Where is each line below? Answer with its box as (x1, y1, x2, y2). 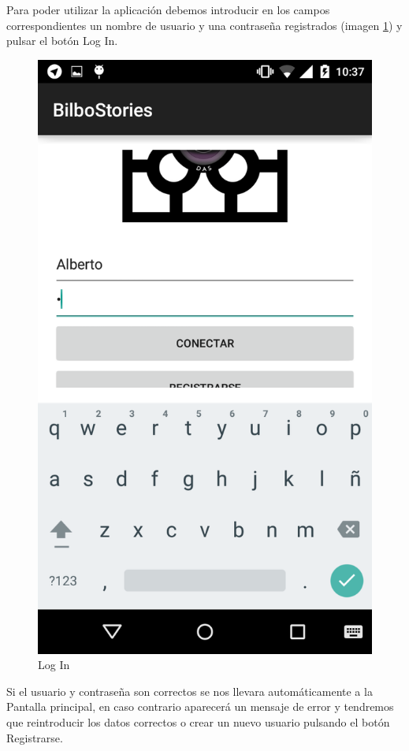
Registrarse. (6, 729, 63, 745)
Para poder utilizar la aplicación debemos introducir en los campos (6, 2, 330, 17)
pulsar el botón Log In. (6, 32, 118, 49)
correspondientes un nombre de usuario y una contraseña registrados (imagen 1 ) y (6, 17, 403, 33)
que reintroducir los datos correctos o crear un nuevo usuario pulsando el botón (6, 713, 390, 730)
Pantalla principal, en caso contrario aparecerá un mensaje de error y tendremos (6, 698, 394, 715)
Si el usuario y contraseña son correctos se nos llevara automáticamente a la (6, 682, 373, 699)
